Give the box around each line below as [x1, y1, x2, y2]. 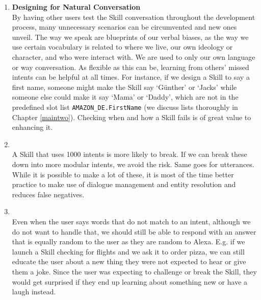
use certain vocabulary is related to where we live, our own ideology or [12, 41, 233, 52]
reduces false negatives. [12, 189, 85, 199]
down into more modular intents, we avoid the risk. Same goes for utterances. [12, 158, 254, 169]
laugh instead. [12, 286, 56, 297]
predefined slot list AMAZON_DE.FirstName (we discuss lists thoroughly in [12, 101, 238, 112]
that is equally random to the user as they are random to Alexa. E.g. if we [12, 236, 245, 247]
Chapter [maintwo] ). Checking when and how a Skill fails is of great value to [12, 111, 251, 122]
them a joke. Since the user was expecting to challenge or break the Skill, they [12, 266, 257, 276]
